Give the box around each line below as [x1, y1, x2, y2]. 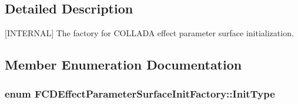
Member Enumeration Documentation [5, 56, 242, 74]
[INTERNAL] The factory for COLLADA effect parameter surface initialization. [5, 27, 294, 39]
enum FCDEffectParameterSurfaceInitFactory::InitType [5, 86, 275, 100]
